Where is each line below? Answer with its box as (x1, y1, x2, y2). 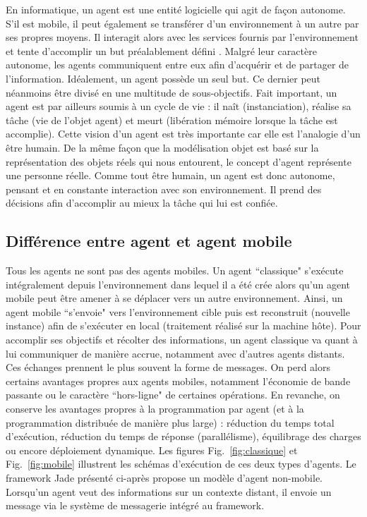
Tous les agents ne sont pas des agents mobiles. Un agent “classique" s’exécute (6, 263, 344, 278)
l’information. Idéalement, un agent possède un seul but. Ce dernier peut (6, 71, 321, 85)
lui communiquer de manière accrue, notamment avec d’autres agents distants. (6, 346, 345, 360)
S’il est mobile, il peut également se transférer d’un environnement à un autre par (6, 16, 359, 30)
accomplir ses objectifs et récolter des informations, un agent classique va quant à (6, 332, 358, 347)
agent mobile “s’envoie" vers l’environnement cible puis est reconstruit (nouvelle (6, 304, 350, 319)
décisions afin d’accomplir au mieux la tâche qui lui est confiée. (6, 195, 278, 210)
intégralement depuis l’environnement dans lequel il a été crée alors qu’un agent (6, 276, 351, 291)
